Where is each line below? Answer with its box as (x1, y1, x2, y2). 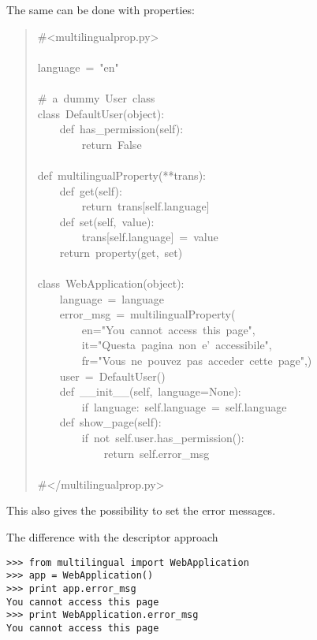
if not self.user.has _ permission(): (81, 430, 244, 446)
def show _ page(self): (59, 414, 162, 430)
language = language (59, 290, 165, 307)
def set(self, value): (59, 213, 155, 229)
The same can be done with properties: (6, 2, 195, 17)
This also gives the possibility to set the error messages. (6, 502, 276, 519)
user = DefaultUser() (59, 367, 166, 384)
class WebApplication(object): (37, 275, 185, 292)
